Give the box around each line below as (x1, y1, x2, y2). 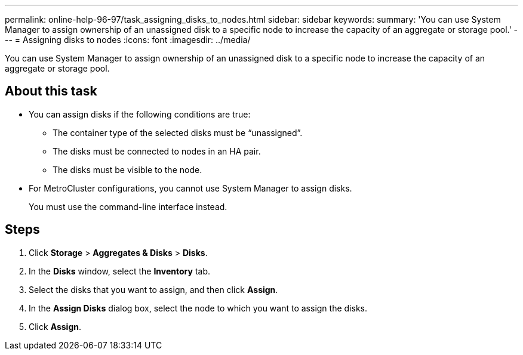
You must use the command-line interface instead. (29, 201, 227, 212)
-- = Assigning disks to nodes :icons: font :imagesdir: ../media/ (5, 35, 251, 45)
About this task (5, 84, 97, 99)
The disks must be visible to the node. (53, 164, 202, 175)
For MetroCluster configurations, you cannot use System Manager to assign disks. (29, 183, 352, 193)
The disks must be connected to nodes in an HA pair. (53, 146, 261, 156)
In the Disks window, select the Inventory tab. (29, 266, 210, 276)
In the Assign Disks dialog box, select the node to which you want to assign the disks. (29, 302, 367, 313)
